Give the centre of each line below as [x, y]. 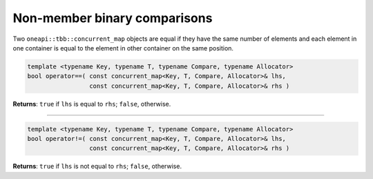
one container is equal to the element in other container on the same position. [123, 48]
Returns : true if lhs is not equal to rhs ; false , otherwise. [97, 167]
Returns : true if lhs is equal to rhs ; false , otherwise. [92, 104]
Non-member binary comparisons [113, 18]
